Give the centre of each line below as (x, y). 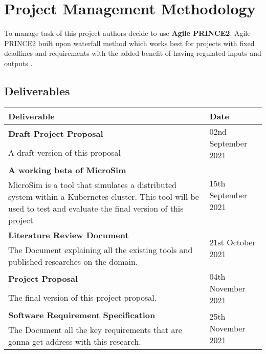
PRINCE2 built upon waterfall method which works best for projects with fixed (129, 43)
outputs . (18, 63)
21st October (232, 242)
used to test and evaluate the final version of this (96, 208)
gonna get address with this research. (75, 341)
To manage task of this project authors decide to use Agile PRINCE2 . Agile (127, 33)
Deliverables (37, 90)
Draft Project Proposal (56, 133)
